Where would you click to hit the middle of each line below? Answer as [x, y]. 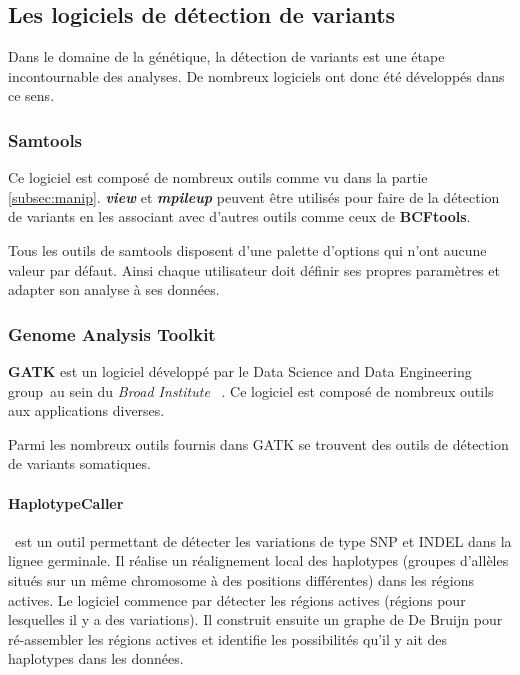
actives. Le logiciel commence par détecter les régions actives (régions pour [237, 599]
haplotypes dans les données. [96, 658]
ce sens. [31, 95]
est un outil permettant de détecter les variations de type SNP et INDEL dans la [263, 540]
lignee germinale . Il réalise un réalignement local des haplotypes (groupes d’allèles [258, 560]
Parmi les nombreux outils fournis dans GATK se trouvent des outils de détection [258, 443]
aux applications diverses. [86, 410]
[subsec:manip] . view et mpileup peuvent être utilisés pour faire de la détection [254, 196]
